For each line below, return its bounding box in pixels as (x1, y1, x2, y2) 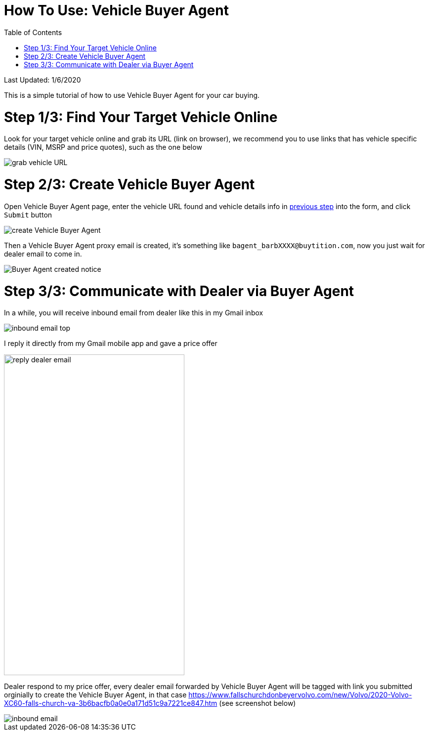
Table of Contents (4, 28, 62, 37)
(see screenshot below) (219, 699, 296, 708)
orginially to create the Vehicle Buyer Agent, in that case (4, 691, 187, 699)
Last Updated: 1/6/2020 (4, 75, 81, 84)
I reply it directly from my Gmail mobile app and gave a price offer (4, 339, 217, 348)
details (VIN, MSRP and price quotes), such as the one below (4, 143, 202, 152)
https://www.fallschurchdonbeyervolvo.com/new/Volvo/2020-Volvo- (188, 691, 412, 699)
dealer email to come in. (4, 249, 82, 258)
